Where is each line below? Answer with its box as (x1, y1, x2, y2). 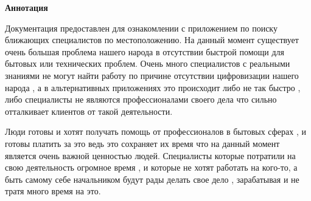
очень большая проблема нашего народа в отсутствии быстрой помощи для (5, 45, 285, 58)
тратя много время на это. (5, 185, 101, 197)
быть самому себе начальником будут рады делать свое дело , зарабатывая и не (5, 172, 299, 185)
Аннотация (5, 1, 48, 13)
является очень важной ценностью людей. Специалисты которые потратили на (5, 149, 296, 162)
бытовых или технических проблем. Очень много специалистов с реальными (5, 57, 290, 70)
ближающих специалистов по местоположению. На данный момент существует (5, 33, 299, 46)
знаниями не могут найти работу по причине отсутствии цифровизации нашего (5, 69, 299, 81)
